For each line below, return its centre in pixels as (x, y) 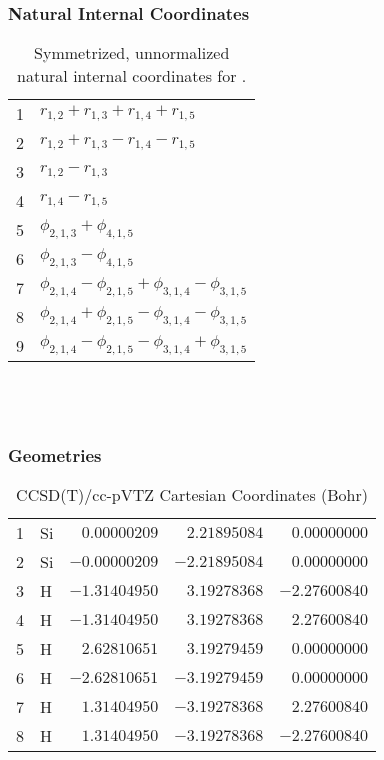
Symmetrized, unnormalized (132, 53)
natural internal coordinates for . (132, 76)
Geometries (55, 454)
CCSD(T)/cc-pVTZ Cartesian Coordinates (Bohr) (192, 495)
